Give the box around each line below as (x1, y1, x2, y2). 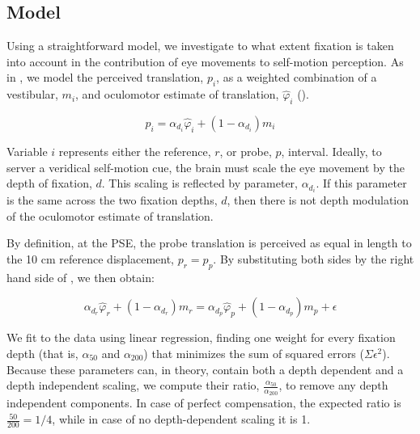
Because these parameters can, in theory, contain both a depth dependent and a (6, 360, 404, 377)
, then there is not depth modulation (227, 192, 409, 209)
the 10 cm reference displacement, (6, 251, 175, 268)
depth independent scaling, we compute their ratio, (6, 377, 260, 394)
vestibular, (6, 86, 58, 103)
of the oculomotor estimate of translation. (6, 207, 214, 224)
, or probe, (219, 142, 272, 159)
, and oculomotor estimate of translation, (75, 86, 279, 103)
